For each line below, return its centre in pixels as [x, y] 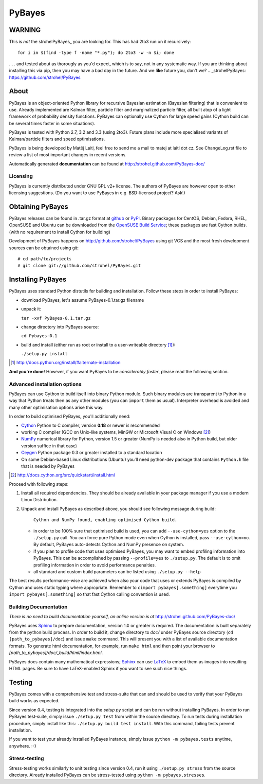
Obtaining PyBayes [38, 207]
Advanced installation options [45, 384]
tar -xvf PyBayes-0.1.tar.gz [56, 318]
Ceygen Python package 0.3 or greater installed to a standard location [92, 453]
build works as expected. [34, 701]
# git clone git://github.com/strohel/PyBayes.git [79, 266]
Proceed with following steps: [39, 484]
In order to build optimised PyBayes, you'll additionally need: [70, 417]
